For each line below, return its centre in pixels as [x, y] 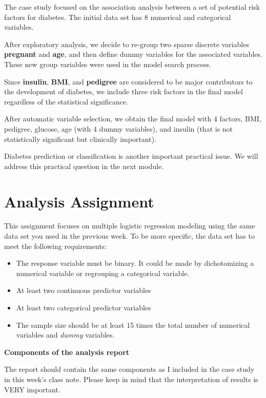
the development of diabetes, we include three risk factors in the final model [124, 91]
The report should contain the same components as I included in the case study [129, 369]
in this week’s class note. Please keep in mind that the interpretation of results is [131, 379]
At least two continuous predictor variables [84, 290]
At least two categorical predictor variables [84, 307]
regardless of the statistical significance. [66, 101]
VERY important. [32, 389]
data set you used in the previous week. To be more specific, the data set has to [129, 236]
